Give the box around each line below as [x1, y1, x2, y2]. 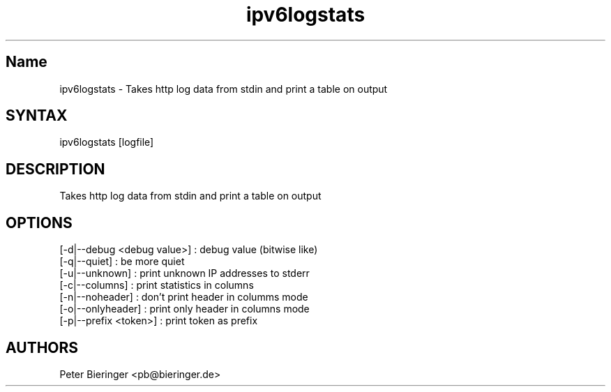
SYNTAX [6, 107, 68, 125]
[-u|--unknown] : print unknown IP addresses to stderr [59, 267, 310, 280]
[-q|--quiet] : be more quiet [59, 255, 185, 268]
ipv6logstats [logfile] [59, 136, 154, 149]
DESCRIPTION [6, 160, 105, 178]
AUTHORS [6, 338, 79, 356]
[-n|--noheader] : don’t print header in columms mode [59, 291, 308, 303]
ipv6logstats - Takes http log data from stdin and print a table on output [59, 82, 388, 95]
